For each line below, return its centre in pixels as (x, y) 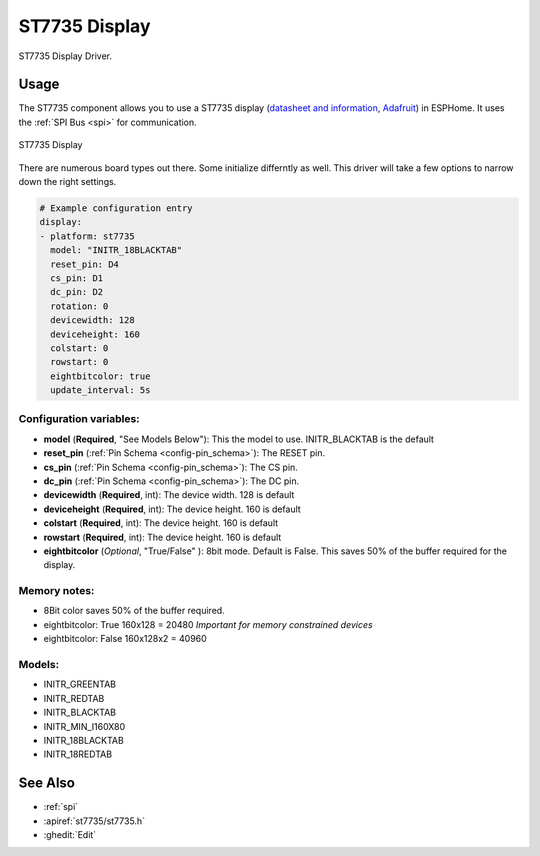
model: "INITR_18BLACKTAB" (116, 250)
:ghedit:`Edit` (70, 835)
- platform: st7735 (87, 236)
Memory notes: (56, 591)
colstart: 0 (79, 348)
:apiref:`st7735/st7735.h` (94, 821)
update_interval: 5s (100, 390)
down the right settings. (67, 182)
